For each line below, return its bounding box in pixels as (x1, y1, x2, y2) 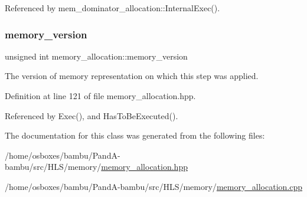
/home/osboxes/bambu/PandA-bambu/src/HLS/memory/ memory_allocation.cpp (5, 180, 302, 192)
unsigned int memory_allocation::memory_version (5, 50, 188, 62)
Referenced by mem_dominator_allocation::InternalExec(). (5, 2, 220, 14)
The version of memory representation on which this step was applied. (5, 70, 259, 82)
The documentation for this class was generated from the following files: (5, 129, 265, 142)
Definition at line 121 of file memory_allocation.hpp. (5, 90, 196, 101)
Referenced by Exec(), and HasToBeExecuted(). (5, 109, 178, 122)
